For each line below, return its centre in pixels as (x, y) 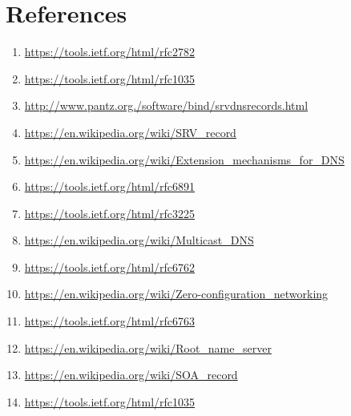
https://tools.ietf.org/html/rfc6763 (110, 321)
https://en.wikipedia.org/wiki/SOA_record (131, 375)
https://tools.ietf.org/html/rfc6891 (110, 186)
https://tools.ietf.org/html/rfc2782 (110, 52)
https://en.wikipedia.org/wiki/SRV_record (130, 132)
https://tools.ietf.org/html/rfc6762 (110, 267)
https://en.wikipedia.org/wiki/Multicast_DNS (139, 240)
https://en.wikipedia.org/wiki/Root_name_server (148, 347)
